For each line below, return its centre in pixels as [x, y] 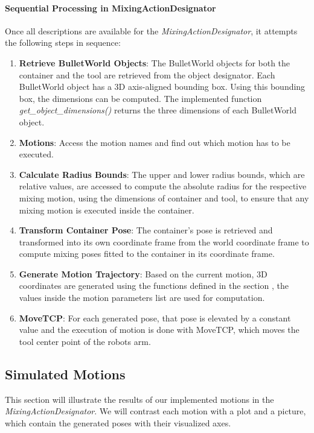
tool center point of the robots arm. [85, 341]
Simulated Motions [65, 374]
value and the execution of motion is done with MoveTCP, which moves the [159, 330]
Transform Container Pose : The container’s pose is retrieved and [146, 230]
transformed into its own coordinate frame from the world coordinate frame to [164, 242]
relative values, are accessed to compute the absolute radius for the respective [163, 186]
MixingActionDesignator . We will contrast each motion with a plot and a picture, [155, 411]
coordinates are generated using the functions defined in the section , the [154, 286]
